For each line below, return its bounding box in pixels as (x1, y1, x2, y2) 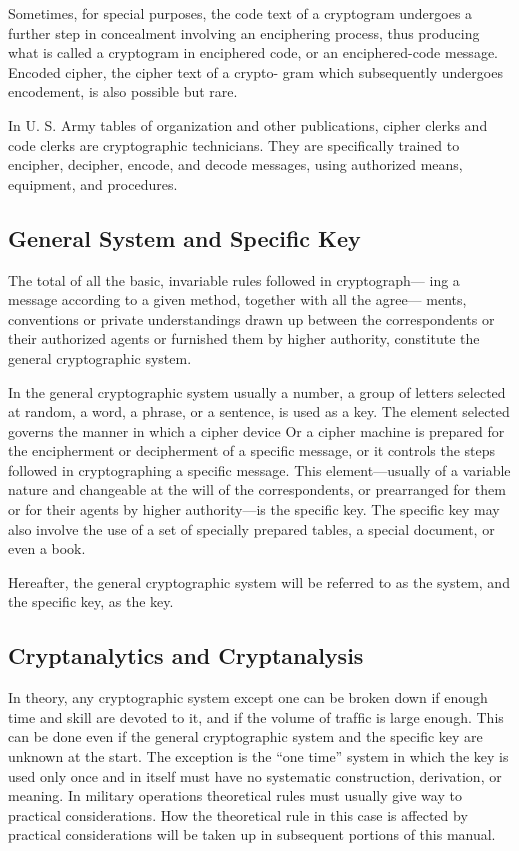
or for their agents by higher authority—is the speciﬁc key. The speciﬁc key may (8, 499, 500, 520)
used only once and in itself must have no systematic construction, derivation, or (8, 765, 502, 786)
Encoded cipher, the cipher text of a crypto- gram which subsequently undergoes (8, 61, 503, 82)
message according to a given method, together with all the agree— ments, (8, 289, 467, 310)
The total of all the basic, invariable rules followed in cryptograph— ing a (8, 269, 460, 290)
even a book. (8, 538, 86, 559)
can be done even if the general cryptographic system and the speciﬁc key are (8, 726, 483, 747)
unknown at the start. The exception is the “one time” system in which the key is (8, 746, 509, 767)
